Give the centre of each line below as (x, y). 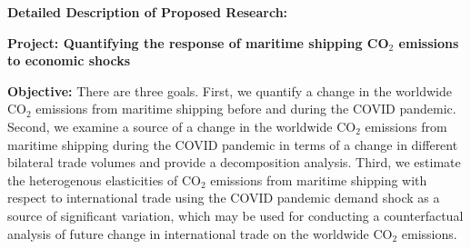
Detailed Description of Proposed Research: (148, 12)
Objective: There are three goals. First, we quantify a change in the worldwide (230, 90)
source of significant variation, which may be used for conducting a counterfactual (235, 215)
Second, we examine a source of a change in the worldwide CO (182, 126)
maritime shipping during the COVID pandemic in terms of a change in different (233, 144)
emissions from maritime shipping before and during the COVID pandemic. (246, 109)
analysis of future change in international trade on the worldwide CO (200, 233)
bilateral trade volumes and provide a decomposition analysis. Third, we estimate (234, 162)
